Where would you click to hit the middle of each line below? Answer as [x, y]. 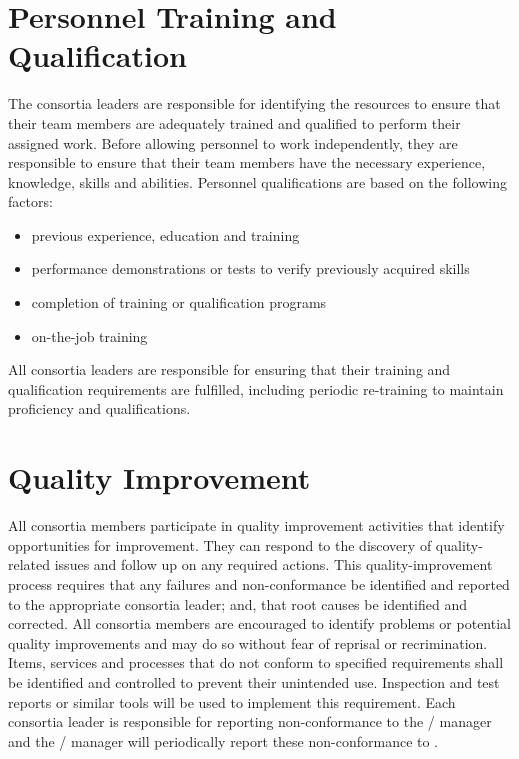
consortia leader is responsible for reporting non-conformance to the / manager [250, 721]
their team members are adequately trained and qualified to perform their [234, 122]
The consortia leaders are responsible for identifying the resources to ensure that [254, 103]
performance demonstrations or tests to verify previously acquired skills [250, 268]
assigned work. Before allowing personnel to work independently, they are [233, 142]
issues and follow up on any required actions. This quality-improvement [273, 564]
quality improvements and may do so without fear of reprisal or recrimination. [248, 642]
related [29, 564]
